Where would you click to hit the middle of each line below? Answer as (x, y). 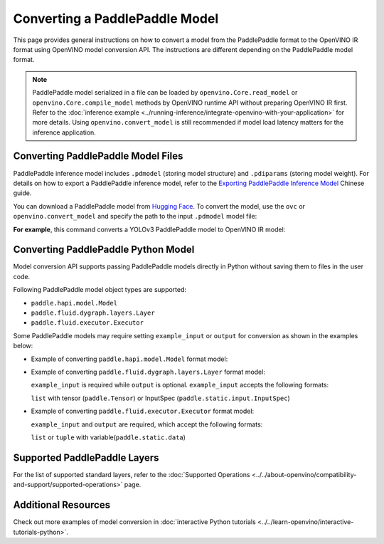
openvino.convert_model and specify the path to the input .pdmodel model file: (135, 216)
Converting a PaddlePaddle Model (116, 19)
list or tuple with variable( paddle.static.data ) (108, 437)
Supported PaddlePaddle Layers (86, 457)
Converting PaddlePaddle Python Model (104, 250)
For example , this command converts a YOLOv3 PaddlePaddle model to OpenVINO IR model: (149, 229)
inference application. (64, 132)
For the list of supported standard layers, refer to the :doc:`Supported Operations (132, 474)
